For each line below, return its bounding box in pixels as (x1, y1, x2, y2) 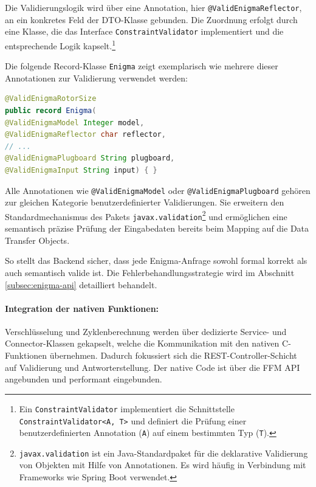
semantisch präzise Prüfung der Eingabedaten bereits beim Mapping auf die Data (5, 222, 309, 235)
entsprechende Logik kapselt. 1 (5, 37, 116, 52)
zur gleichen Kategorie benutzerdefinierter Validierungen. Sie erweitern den (5, 196, 284, 209)
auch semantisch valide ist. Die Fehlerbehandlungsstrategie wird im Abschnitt (5, 266, 295, 278)
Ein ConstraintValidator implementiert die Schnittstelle (19, 402, 235, 415)
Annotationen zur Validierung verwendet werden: (5, 71, 188, 84)
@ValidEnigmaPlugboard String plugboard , (5, 154, 175, 163)
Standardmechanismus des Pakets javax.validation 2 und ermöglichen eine (5, 208, 287, 223)
